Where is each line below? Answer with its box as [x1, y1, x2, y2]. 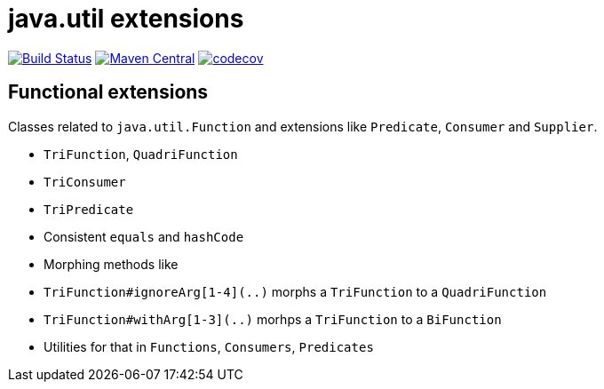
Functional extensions [8, 81, 209, 104]
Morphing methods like [44, 256, 179, 272]
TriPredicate [44, 202, 134, 217]
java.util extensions [8, 4, 244, 34]
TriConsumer [44, 174, 126, 189]
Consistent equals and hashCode [44, 228, 244, 244]
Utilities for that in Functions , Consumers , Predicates [44, 338, 374, 354]
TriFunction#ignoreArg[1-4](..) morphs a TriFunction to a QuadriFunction [44, 283, 547, 299]
